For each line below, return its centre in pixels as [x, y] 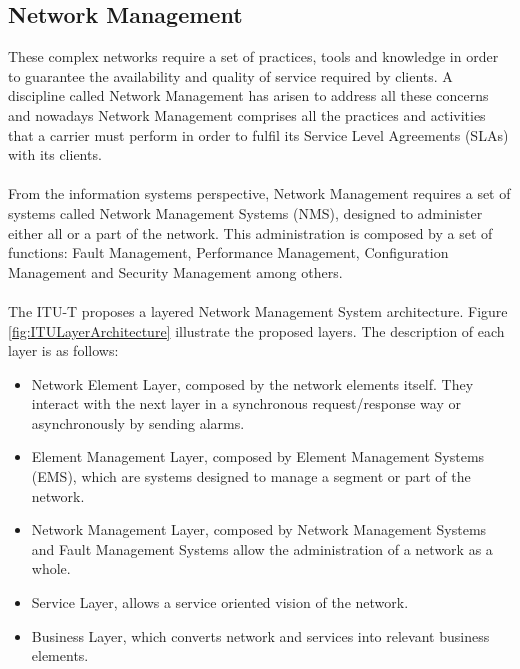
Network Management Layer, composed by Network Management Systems [259, 529]
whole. [51, 568]
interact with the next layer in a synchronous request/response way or [246, 403]
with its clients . [55, 154]
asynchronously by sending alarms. [138, 422]
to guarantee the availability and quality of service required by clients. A [230, 75]
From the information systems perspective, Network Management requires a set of [259, 193]
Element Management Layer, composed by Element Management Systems [258, 456]
